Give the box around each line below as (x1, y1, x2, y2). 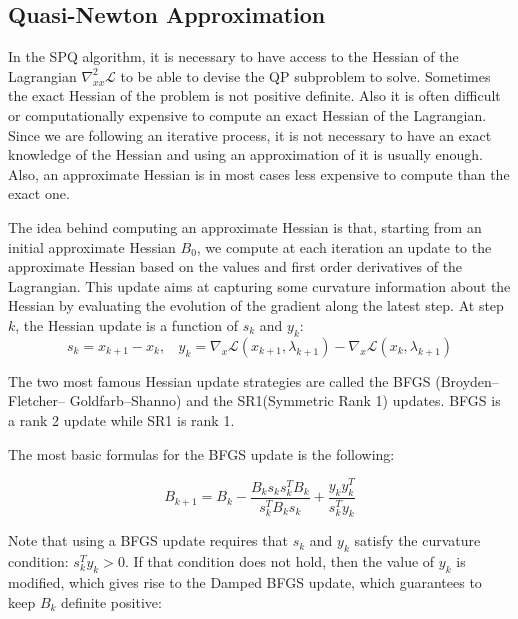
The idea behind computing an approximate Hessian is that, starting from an (8, 216, 482, 237)
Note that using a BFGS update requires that (8, 530, 288, 551)
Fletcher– (8, 390, 66, 411)
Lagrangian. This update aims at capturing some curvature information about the (8, 275, 511, 296)
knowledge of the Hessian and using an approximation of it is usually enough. (8, 144, 483, 165)
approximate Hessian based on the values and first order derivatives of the (8, 256, 463, 277)
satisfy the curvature (354, 530, 481, 551)
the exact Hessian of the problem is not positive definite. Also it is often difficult (8, 85, 501, 106)
